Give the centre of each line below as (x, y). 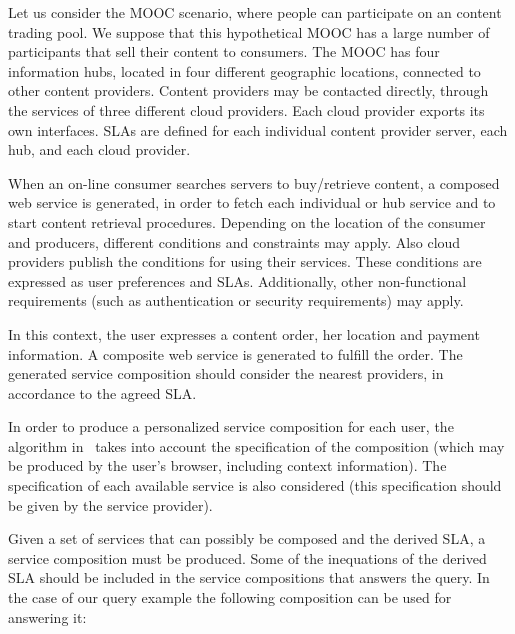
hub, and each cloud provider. (99, 149)
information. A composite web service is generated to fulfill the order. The (235, 353)
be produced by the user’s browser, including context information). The (227, 465)
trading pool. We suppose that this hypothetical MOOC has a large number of (249, 31)
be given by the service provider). (110, 504)
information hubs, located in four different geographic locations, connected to (244, 70)
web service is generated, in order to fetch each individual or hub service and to (252, 202)
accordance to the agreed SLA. (102, 392)
